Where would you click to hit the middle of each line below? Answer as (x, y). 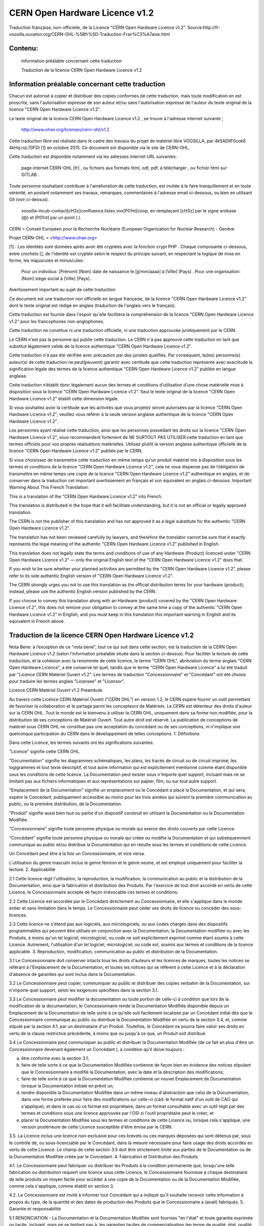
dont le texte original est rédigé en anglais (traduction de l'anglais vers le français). (92, 306)
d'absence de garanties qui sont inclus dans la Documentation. (73, 974)
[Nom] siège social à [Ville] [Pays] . (57, 278)
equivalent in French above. (37, 621)
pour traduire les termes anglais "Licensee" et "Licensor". (67, 681)
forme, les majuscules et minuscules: (46, 260)
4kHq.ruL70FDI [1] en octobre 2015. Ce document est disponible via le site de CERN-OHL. (99, 148)
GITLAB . (30, 175)
